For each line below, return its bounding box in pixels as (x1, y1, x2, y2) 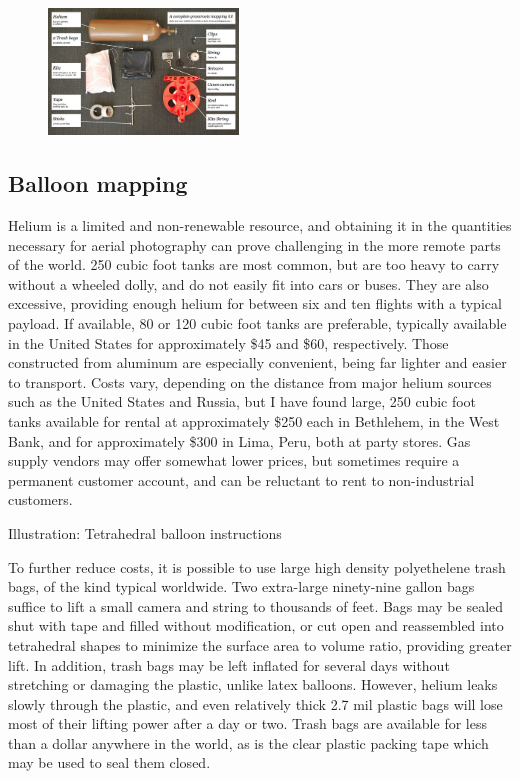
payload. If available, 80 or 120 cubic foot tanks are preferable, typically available (8, 313, 507, 334)
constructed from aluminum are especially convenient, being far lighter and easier (8, 352, 507, 373)
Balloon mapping (8, 168, 188, 199)
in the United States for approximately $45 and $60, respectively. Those (8, 332, 449, 353)
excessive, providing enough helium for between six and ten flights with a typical (8, 293, 502, 314)
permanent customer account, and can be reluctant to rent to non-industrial (8, 469, 475, 490)
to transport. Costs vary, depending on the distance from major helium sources (8, 371, 492, 392)
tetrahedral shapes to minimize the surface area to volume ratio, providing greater (8, 634, 512, 655)
